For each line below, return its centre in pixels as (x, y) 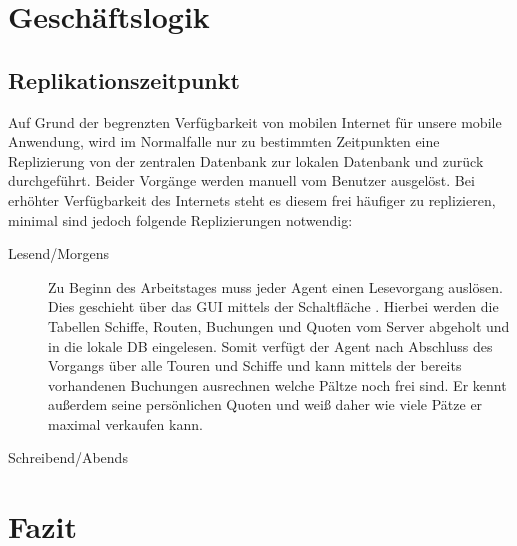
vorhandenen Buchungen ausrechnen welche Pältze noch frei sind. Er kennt (277, 384)
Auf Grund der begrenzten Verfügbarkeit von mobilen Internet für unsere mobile (255, 121)
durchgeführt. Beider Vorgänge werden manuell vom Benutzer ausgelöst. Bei (241, 180)
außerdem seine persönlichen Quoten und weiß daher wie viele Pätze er (265, 404)
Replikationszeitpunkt (124, 79)
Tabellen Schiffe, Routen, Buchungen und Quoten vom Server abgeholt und (279, 325)
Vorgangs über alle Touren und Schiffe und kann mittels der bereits (255, 365)
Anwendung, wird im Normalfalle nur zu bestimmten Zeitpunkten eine (224, 141)
